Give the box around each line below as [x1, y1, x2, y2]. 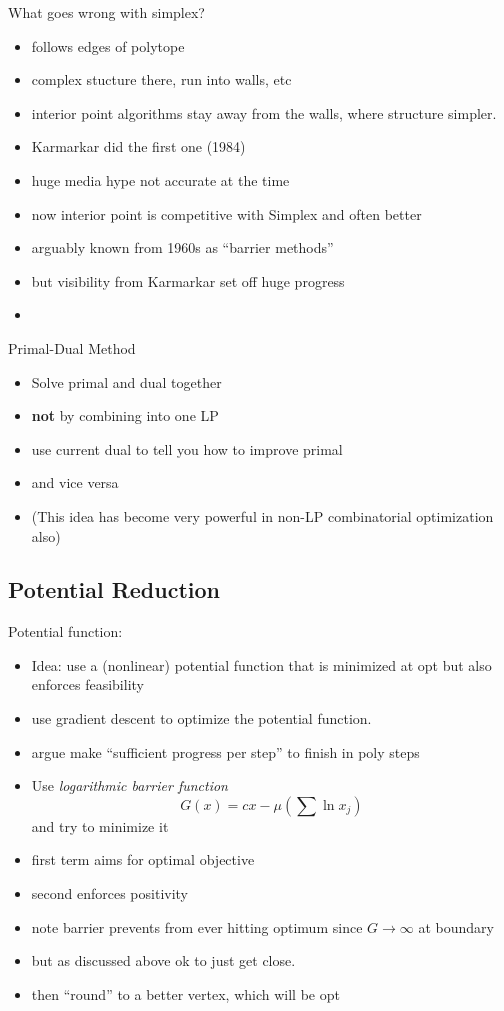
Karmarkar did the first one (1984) [31, 136, 246, 157]
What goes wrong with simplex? [8, 2, 205, 22]
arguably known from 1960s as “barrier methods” [31, 237, 334, 258]
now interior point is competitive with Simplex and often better [31, 203, 422, 224]
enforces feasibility [31, 674, 144, 695]
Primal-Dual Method [8, 337, 136, 358]
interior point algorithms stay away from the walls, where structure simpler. [31, 102, 497, 123]
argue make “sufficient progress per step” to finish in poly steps [31, 741, 420, 762]
